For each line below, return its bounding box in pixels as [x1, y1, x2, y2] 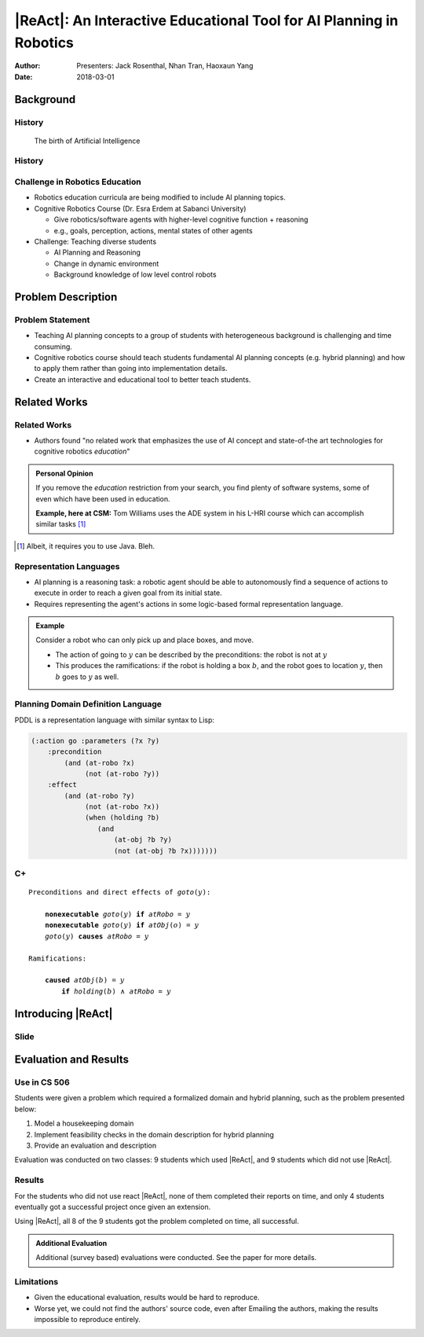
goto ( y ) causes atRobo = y [44, 931, 149, 941]
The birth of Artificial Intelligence [34, 136, 141, 145]
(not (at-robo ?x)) [85, 803, 160, 811]
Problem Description [14, 290, 118, 303]
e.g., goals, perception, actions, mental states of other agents [53, 226, 253, 235]
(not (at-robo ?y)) [85, 769, 160, 778]
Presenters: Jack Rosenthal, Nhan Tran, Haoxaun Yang [76, 61, 254, 71]
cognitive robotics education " [34, 446, 130, 456]
